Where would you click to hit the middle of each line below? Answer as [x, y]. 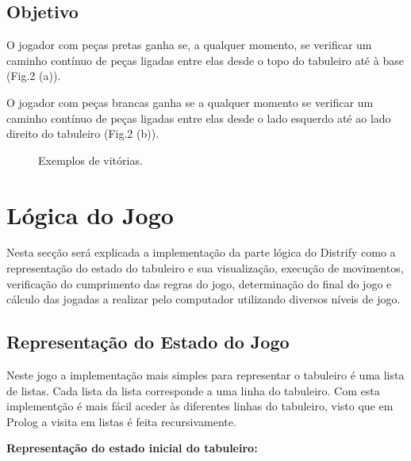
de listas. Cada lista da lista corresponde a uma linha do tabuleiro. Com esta [193, 390]
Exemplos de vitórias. [90, 160]
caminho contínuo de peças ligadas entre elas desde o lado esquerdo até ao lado [199, 118]
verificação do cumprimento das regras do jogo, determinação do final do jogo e [199, 283]
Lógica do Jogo [90, 214]
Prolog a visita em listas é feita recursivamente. [121, 421]
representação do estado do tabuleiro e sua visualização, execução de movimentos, [205, 268]
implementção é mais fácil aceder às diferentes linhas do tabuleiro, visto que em [200, 406]
